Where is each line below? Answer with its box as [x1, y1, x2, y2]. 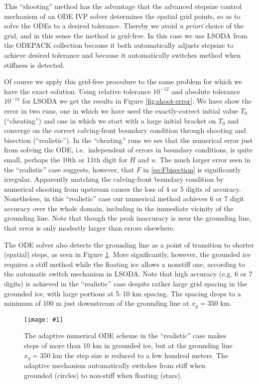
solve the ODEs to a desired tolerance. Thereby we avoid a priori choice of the [4, 20, 244, 31]
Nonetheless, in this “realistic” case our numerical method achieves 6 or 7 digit [4, 193, 245, 204]
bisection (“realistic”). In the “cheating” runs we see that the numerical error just [4, 134, 253, 145]
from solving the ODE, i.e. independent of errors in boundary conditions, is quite [4, 144, 253, 155]
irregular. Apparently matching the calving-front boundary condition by [4, 174, 224, 184]
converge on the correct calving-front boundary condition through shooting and [4, 125, 247, 135]
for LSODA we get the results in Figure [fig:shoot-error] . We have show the [22, 96, 252, 106]
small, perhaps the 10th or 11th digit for [4, 154, 128, 164]
